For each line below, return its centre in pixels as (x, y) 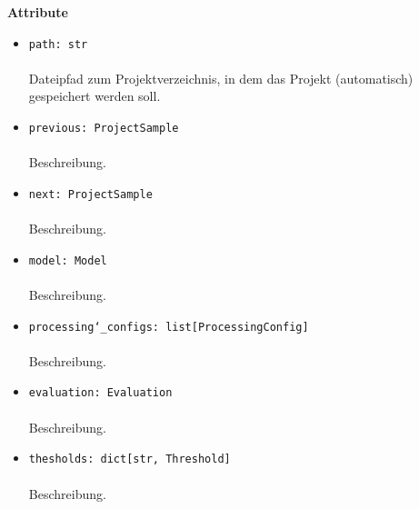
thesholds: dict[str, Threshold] (130, 459)
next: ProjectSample (90, 194)
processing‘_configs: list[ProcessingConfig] (169, 327)
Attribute (38, 12)
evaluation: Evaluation (100, 393)
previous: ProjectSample (104, 129)
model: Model (68, 260)
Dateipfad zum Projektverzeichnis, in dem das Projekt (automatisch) (221, 78)
